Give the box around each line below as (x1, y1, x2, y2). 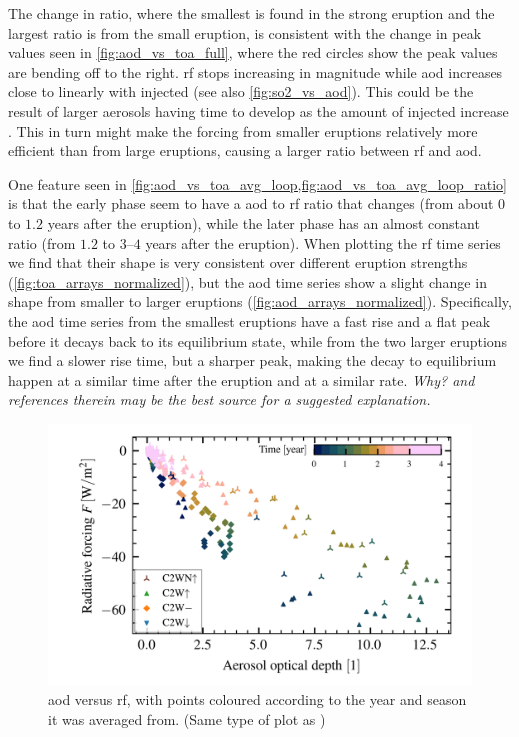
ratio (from (8, 232, 76, 253)
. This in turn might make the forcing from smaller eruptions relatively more (8, 120, 478, 141)
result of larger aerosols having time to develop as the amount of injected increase (8, 100, 509, 121)
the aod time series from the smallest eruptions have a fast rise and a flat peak (8, 310, 491, 331)
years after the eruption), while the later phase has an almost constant (47, 212, 480, 233)
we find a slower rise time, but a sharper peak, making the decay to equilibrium (8, 350, 497, 371)
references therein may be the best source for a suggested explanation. (8, 389, 431, 410)
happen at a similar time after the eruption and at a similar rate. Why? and (8, 369, 475, 390)
